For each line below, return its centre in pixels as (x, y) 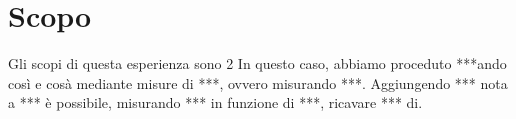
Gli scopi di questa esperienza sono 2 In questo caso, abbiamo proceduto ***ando (257, 63)
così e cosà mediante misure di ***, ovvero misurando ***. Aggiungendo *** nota (258, 82)
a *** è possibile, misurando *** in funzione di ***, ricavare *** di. (215, 102)
